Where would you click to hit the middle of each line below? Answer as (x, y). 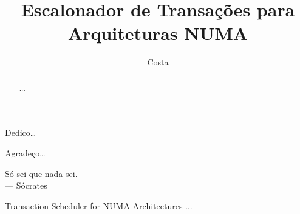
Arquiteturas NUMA (158, 33)
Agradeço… (25, 152)
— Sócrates (26, 185)
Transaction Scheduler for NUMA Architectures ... (99, 205)
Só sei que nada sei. (41, 173)
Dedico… (21, 132)
